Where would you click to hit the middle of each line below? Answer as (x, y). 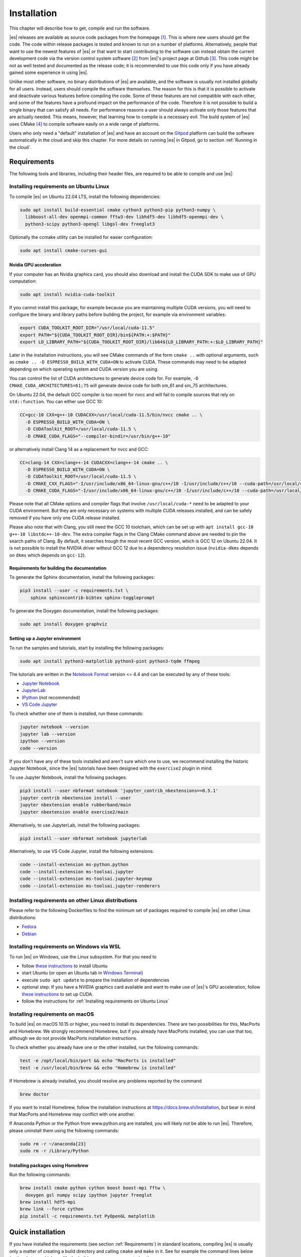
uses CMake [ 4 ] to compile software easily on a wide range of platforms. (85, 124)
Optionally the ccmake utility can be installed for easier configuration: (81, 237)
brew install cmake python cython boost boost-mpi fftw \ (93, 1188)
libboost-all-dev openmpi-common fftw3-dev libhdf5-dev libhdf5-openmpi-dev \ (124, 217)
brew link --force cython (52, 1209)
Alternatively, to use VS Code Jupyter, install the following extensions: (82, 851)
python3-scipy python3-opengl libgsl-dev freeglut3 (90, 224)
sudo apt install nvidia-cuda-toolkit (67, 294)
